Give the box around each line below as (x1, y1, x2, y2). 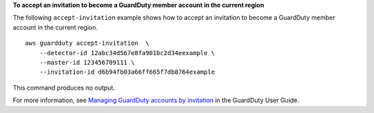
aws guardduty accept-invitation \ (25, 39, 150, 48)
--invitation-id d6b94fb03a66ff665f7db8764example (39, 68, 215, 76)
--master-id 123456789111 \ (39, 59, 135, 66)
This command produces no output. (12, 83, 116, 92)
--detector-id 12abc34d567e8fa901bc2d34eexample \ (39, 49, 215, 56)
